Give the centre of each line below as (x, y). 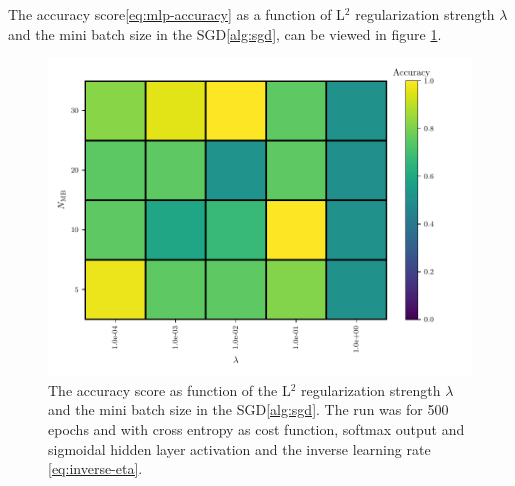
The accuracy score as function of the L (169, 389)
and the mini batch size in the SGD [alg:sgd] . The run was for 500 (248, 409)
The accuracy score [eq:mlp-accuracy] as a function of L (176, 14)
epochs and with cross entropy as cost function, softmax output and (256, 428)
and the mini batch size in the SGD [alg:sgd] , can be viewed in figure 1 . (225, 33)
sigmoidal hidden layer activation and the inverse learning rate (239, 448)
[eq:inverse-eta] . (95, 468)
